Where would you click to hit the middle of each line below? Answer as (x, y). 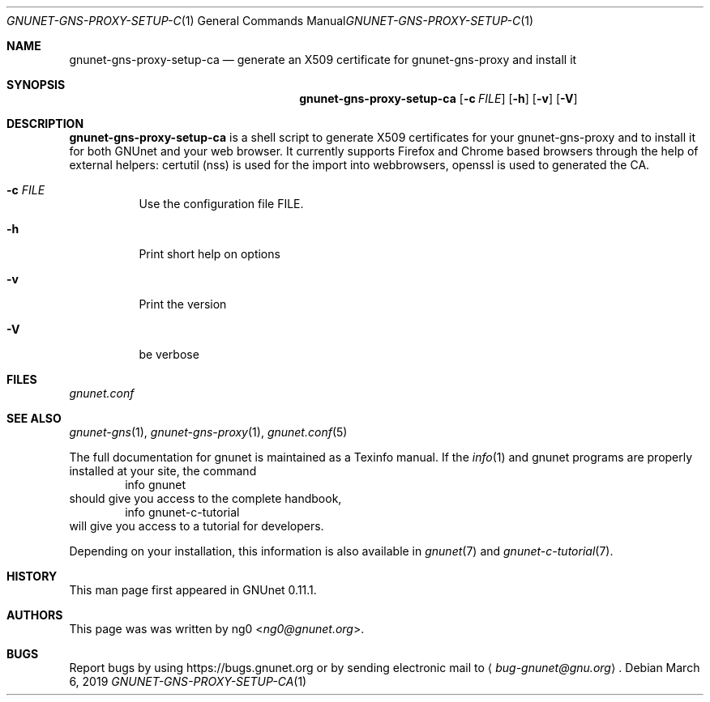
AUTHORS (35, 615)
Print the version (183, 304)
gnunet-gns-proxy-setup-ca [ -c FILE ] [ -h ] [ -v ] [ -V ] (438, 98)
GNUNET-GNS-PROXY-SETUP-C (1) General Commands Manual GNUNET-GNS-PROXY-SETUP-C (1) (270, 21)
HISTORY (32, 576)
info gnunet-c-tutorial (182, 512)
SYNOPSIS (36, 85)
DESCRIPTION (45, 123)
